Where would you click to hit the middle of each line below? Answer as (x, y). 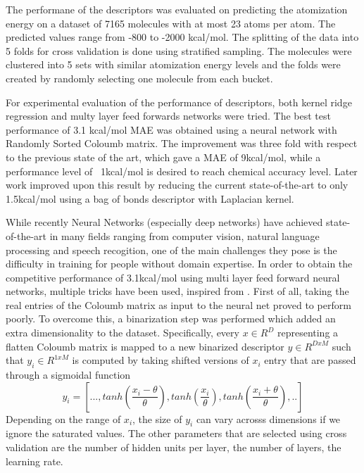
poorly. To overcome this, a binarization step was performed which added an (171, 319)
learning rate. (34, 461)
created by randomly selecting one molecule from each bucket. (139, 78)
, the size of (157, 418)
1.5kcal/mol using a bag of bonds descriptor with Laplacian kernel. (150, 198)
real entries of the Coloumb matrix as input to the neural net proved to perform (178, 304)
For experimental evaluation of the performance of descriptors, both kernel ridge (179, 102)
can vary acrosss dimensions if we (268, 418)
